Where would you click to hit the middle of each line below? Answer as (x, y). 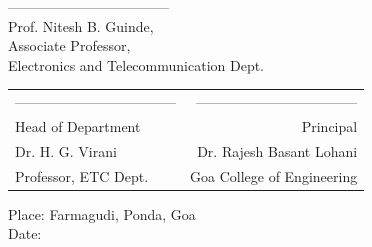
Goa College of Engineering (274, 175)
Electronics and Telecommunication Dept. (136, 64)
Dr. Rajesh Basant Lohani (277, 150)
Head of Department (78, 125)
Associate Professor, (69, 45)
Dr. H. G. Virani (66, 150)
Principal (329, 125)
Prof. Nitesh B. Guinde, (81, 25)
